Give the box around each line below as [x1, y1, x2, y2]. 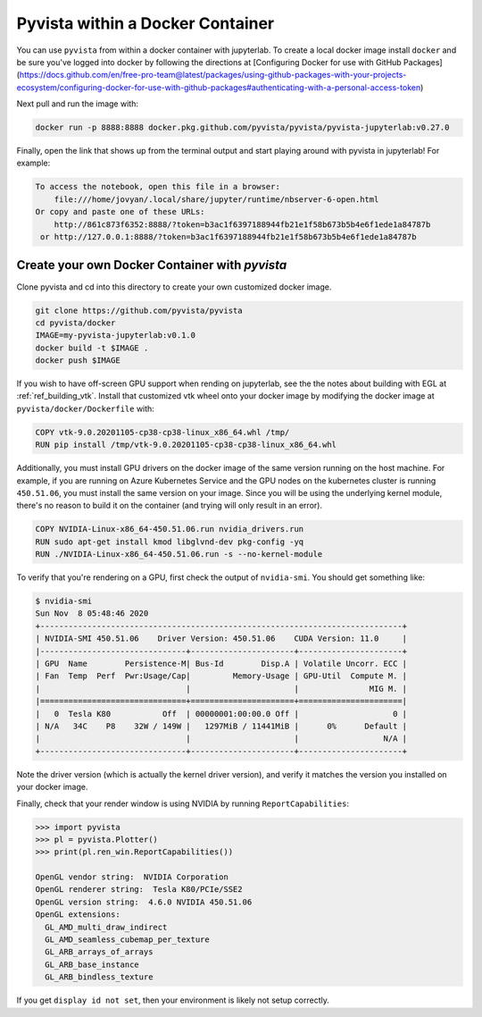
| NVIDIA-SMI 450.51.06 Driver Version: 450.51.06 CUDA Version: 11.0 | [35, 634, 408, 643]
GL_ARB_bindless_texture [45, 972, 154, 982]
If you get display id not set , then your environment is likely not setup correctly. [16, 995, 329, 1005]
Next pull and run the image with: [16, 98, 138, 109]
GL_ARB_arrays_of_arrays [45, 947, 154, 957]
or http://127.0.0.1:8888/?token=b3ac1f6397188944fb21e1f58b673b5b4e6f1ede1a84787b [40, 232, 417, 242]
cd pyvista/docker [35, 317, 116, 328]
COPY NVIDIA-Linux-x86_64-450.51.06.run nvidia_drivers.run [35, 524, 304, 534]
